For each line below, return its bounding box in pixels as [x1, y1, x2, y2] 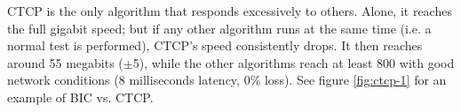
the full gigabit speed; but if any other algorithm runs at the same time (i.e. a [7, 19, 432, 37]
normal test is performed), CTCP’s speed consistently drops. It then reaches [7, 36, 423, 55]
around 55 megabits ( [7, 53, 123, 71]
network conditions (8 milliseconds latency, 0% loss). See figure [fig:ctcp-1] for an [7, 71, 447, 89]
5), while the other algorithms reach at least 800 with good [132, 53, 455, 71]
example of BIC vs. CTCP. [7, 87, 154, 106]
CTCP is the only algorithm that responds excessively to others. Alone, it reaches [7, 2, 452, 19]
